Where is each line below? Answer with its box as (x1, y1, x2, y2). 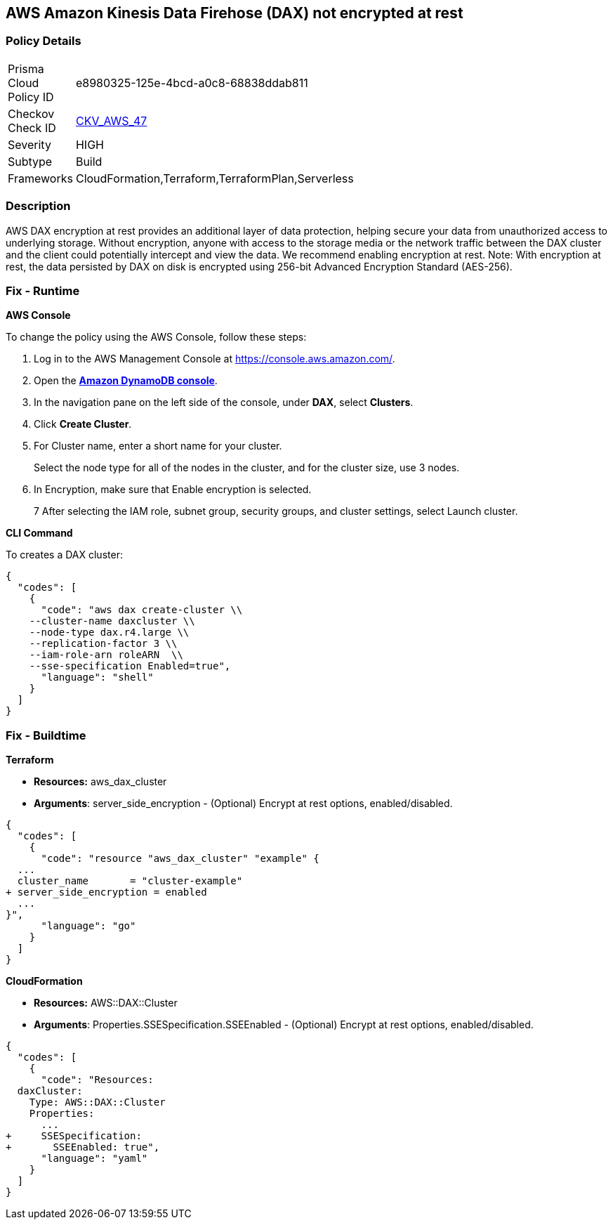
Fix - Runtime (6, 283, 80, 298)
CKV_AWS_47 (75, 113, 147, 128)
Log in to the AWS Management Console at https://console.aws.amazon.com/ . (34, 353, 395, 365)
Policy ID (8, 89, 54, 104)
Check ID (8, 120, 56, 135)
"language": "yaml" (41, 1153, 148, 1165)
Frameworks (8, 171, 73, 185)
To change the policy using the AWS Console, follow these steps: (6, 331, 307, 343)
